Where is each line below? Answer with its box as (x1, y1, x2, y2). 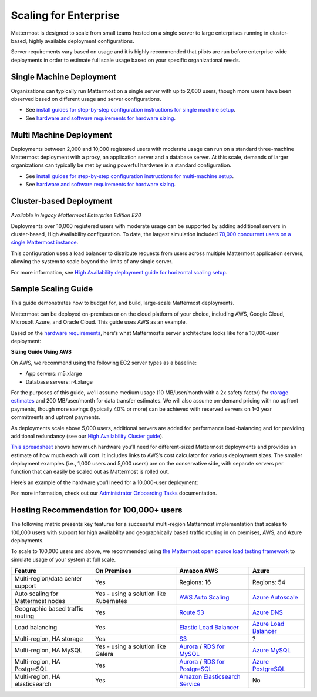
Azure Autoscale (252, 594, 299, 602)
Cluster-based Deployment (11, 196, 113, 206)
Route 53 (179, 608, 205, 616)
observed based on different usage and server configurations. (11, 96, 161, 103)
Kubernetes (95, 597, 127, 605)
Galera (95, 650, 114, 658)
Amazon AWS (179, 567, 218, 575)
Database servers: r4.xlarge (25, 378, 93, 385)
